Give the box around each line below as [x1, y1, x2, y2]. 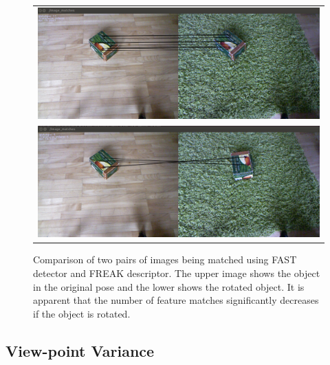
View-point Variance [5, 340, 155, 361]
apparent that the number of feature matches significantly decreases [33, 293, 319, 307]
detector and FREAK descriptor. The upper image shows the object [33, 265, 320, 280]
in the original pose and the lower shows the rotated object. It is [33, 279, 305, 294]
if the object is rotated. [33, 306, 131, 320]
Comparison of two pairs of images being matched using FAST [33, 252, 297, 267]
